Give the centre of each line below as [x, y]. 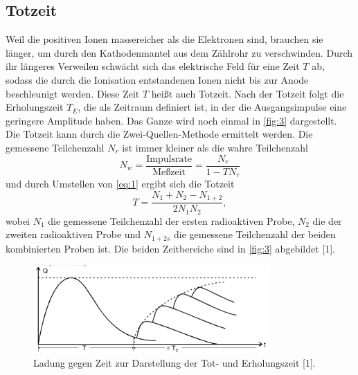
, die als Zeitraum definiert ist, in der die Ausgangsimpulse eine [212, 107]
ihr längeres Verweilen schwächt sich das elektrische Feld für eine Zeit [153, 66]
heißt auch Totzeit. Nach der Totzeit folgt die [248, 93]
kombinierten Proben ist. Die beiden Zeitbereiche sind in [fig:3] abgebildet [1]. [170, 248]
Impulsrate [169, 159]
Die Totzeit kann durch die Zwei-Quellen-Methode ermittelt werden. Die [159, 134]
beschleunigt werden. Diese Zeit [73, 93]
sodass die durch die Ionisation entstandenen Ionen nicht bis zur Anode [157, 79]
